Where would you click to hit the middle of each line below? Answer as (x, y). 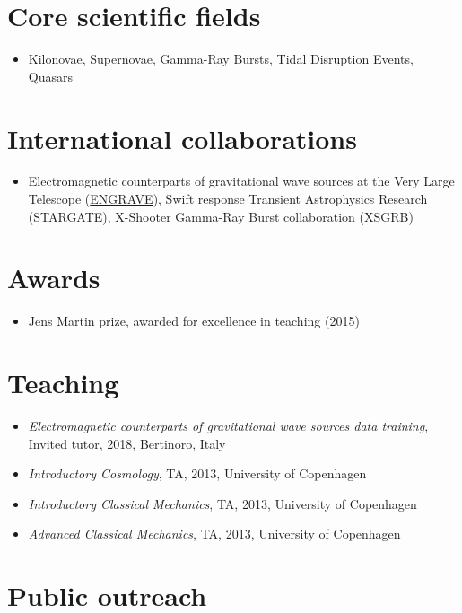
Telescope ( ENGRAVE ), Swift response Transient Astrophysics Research (228, 199)
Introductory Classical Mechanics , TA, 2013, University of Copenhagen (222, 503)
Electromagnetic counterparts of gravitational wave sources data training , (228, 426)
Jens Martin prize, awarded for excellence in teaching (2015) (194, 321)
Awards (54, 278)
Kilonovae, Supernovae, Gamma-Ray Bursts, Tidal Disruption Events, (221, 59)
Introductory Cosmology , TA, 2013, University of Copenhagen (197, 473)
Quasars (50, 76)
